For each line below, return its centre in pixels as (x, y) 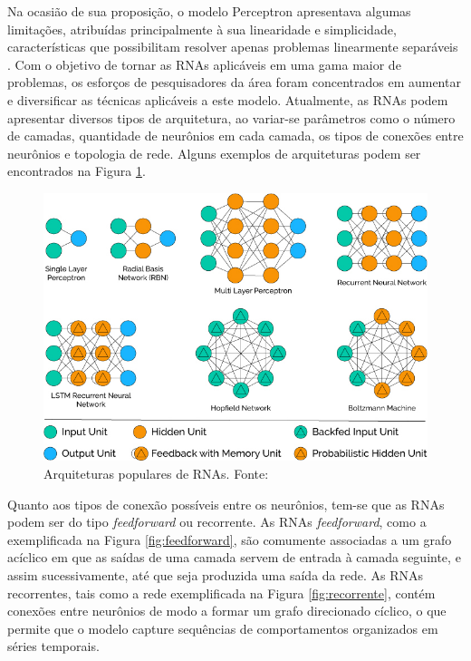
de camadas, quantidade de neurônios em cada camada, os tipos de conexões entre (235, 136)
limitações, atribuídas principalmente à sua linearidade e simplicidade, (202, 29)
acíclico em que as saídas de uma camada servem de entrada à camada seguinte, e (234, 557)
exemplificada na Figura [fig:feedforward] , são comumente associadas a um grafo (230, 539)
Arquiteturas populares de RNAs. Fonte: (156, 473)
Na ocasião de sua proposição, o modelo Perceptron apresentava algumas (209, 11)
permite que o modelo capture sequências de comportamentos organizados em (223, 628)
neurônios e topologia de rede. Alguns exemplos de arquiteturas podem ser (214, 153)
